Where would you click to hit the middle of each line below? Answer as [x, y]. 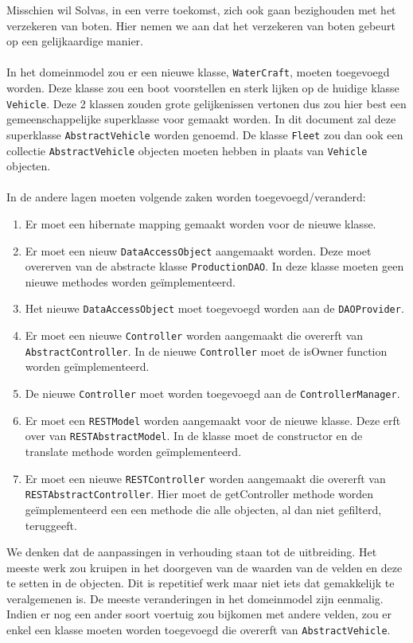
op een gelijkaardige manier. [75, 41]
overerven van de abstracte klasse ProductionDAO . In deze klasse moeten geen [214, 266]
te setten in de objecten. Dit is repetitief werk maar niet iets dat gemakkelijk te [201, 583]
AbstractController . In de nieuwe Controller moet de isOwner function [206, 351]
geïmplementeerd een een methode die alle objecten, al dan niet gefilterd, [203, 509]
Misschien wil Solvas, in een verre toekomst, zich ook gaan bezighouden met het [201, 10]
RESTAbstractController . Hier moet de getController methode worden [199, 494]
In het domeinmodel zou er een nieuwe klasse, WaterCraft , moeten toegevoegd [198, 72]
